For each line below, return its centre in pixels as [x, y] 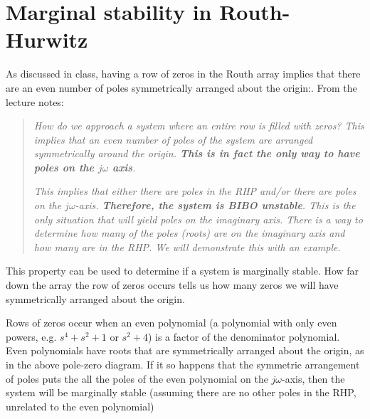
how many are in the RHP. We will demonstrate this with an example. [187, 246]
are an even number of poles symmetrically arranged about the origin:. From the [181, 87]
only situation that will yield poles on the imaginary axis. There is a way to [198, 219]
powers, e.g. [31, 336]
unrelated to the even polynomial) [80, 406]
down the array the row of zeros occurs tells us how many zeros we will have [172, 285]
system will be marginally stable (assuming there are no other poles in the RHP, [181, 392]
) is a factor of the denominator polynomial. [244, 336]
